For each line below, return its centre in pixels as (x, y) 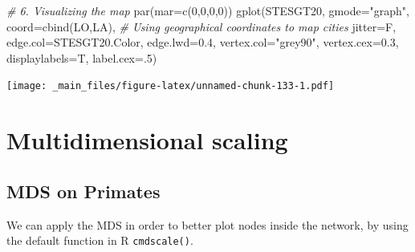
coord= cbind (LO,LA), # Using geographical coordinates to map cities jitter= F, (201, 26)
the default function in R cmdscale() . (100, 240)
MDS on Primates (83, 191)
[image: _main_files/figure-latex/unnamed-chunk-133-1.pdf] (171, 86)
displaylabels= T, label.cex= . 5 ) (82, 57)
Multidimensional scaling (147, 140)
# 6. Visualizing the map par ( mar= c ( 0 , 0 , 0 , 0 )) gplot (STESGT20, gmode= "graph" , (208, 10)
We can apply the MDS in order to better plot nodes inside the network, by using (207, 224)
